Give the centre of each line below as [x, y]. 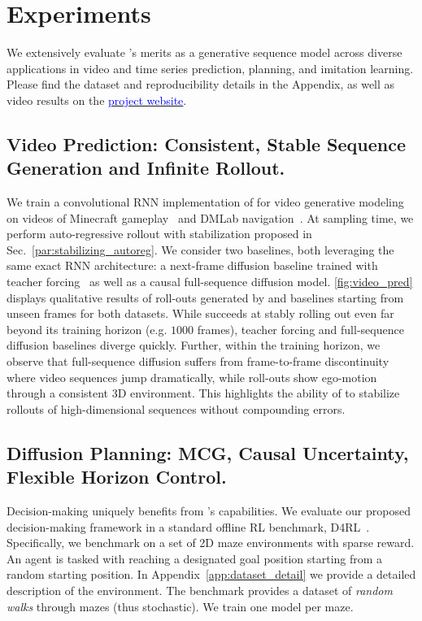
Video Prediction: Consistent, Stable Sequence [206, 143]
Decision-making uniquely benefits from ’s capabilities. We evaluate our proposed [209, 510]
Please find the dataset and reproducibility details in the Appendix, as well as [201, 84]
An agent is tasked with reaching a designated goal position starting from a [195, 558]
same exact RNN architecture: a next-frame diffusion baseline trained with [192, 265]
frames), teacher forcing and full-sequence [300, 329]
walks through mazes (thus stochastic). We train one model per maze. [180, 606]
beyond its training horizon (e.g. [87, 329]
